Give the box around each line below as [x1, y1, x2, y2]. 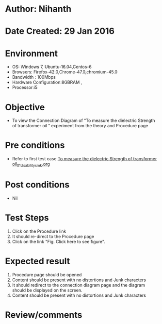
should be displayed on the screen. [12, 287, 82, 293]
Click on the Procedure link [12, 228, 66, 234]
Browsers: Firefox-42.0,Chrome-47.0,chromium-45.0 [12, 69, 118, 75]
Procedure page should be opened [12, 272, 82, 277]
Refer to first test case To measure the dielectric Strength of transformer [12, 156, 157, 162]
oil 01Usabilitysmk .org [12, 161, 50, 168]
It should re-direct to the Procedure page [12, 233, 95, 239]
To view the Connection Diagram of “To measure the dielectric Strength [12, 118, 155, 123]
